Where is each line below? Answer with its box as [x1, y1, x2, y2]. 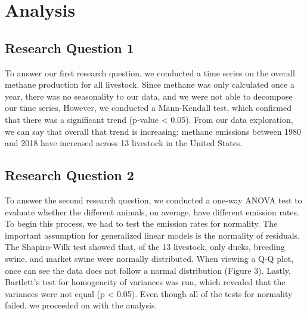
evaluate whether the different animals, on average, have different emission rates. [5, 205, 299, 218]
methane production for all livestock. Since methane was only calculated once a [5, 78, 294, 91]
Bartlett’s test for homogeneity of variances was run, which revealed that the [5, 276, 286, 288]
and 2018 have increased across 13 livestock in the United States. [5, 137, 243, 149]
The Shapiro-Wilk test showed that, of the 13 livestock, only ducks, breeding [5, 240, 285, 253]
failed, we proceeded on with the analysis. [5, 299, 157, 311]
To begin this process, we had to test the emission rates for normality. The [5, 217, 278, 230]
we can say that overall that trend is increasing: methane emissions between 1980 [5, 125, 302, 137]
